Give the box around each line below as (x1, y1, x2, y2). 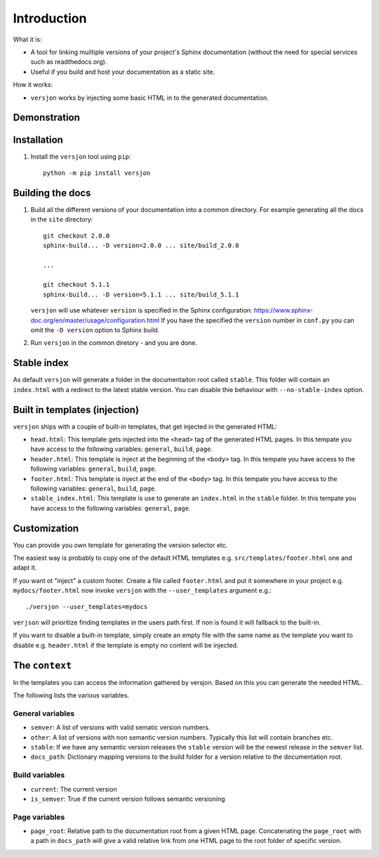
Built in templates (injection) (13, 404, 140, 416)
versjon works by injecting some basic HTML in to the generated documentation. (30, 93, 270, 102)
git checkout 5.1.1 (43, 281, 110, 289)
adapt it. (13, 563, 37, 572)
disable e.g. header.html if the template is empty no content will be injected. (13, 641, 239, 649)
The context (13, 659, 72, 671)
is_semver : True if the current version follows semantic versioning (30, 794, 225, 803)
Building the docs (13, 187, 91, 199)
